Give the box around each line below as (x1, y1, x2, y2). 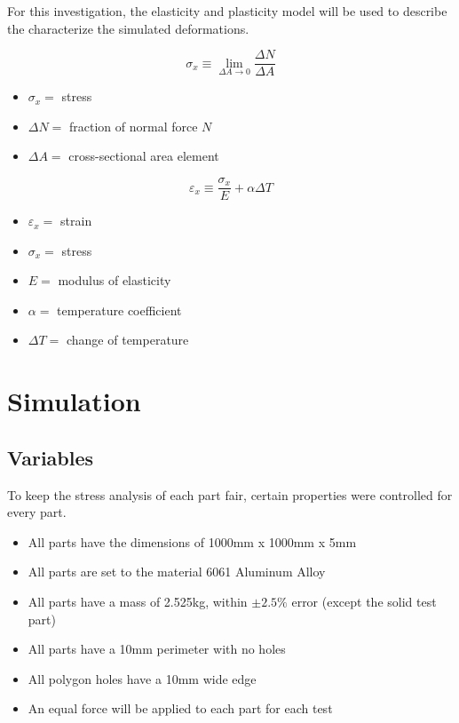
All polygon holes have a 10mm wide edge (28, 669, 257, 687)
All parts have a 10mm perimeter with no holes (28, 640, 286, 658)
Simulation (7, 383, 141, 419)
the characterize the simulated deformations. (7, 19, 249, 37)
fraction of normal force (69, 116, 198, 135)
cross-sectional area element (68, 147, 219, 165)
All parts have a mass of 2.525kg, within (28, 592, 248, 611)
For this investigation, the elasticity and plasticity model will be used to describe (7, 2, 447, 20)
